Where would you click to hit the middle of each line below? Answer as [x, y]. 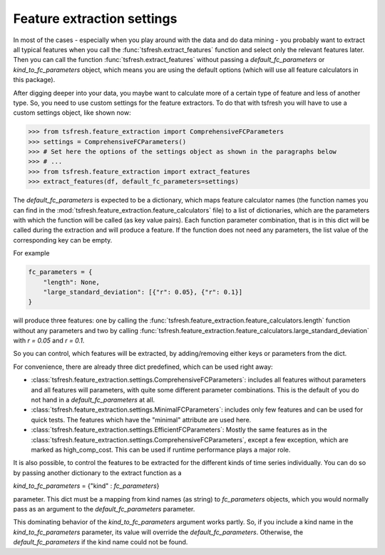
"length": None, [71, 282]
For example [31, 253]
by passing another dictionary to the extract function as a [97, 473]
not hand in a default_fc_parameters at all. [93, 400]
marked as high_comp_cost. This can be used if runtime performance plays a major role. [161, 449]
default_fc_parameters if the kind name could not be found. [101, 542]
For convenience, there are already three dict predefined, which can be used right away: [143, 367]
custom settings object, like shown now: [72, 113]
